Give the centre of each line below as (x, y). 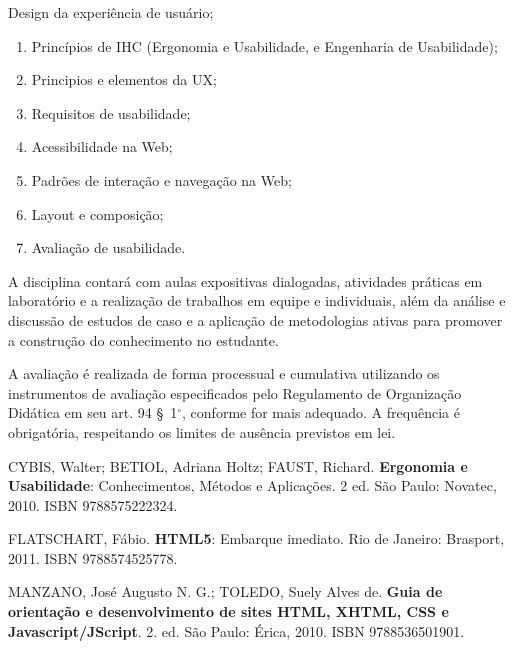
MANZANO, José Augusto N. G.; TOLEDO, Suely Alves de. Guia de (225, 591)
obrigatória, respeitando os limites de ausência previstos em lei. (202, 431)
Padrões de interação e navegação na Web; (161, 179)
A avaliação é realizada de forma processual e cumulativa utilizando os (224, 373)
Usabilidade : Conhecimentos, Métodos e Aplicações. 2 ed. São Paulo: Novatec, (252, 485)
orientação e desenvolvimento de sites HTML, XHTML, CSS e (228, 611)
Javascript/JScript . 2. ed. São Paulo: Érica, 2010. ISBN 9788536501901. (236, 630)
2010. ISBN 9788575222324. (93, 504)
